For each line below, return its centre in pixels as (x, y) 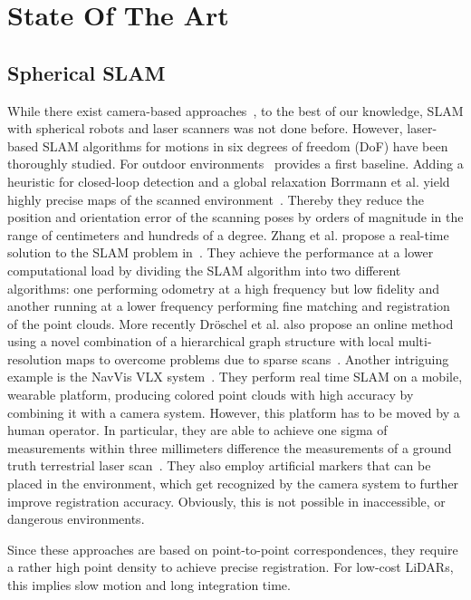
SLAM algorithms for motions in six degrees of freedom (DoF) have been (245, 145)
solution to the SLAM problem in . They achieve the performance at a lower (221, 252)
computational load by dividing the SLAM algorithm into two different (204, 270)
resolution (35, 358)
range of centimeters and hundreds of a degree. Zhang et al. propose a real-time (228, 234)
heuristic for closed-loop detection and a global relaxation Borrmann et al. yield (229, 181)
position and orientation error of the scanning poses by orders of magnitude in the (235, 217)
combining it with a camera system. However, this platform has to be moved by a (234, 412)
